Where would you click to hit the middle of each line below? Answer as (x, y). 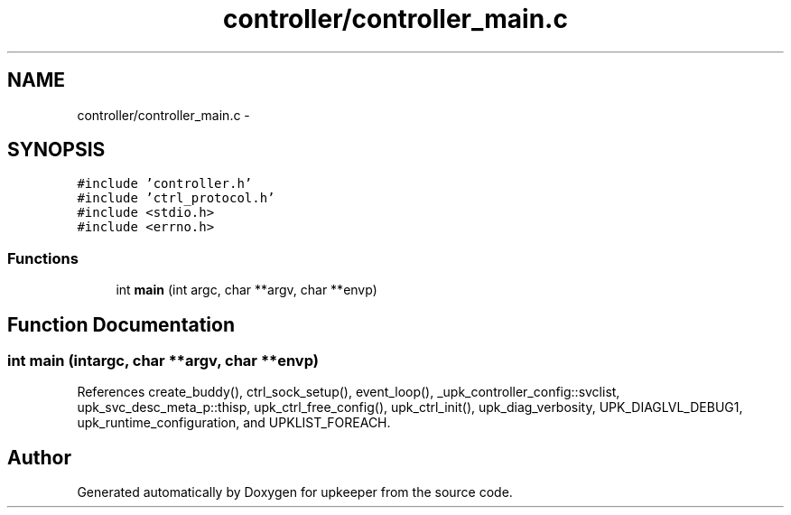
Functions (43, 258)
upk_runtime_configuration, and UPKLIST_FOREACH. (234, 423)
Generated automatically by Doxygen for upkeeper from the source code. (295, 492)
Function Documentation (121, 324)
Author (39, 457)
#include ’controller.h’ (165, 184)
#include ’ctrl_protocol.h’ (176, 198)
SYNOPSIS (56, 150)
